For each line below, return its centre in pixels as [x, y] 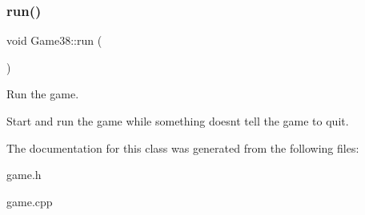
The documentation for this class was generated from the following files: [183, 147]
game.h [24, 175]
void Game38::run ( [54, 40]
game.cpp [30, 201]
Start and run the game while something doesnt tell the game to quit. [178, 121]
